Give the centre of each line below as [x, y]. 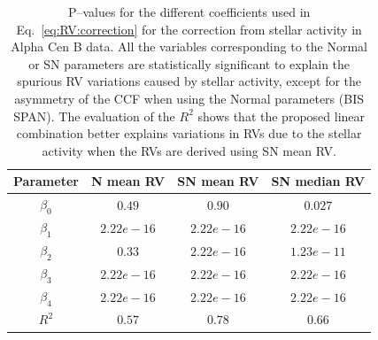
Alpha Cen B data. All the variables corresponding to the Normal [189, 46]
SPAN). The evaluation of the [94, 116]
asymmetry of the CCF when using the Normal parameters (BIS [189, 98]
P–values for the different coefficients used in [189, 12]
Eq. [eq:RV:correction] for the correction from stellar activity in [189, 29]
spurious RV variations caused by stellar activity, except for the [189, 81]
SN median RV [318, 181]
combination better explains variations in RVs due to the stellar [189, 133]
